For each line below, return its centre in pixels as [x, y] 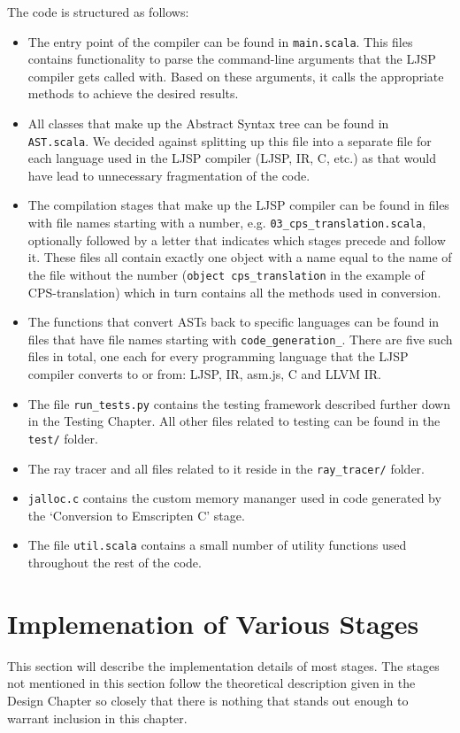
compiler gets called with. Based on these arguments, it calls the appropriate [236, 76]
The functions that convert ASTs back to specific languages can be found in [234, 322]
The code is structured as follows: [98, 12]
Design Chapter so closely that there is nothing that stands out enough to [208, 700]
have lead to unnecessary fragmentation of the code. [169, 175]
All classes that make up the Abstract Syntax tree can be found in [208, 123]
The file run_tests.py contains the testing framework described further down [239, 403]
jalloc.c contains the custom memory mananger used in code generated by [234, 498]
